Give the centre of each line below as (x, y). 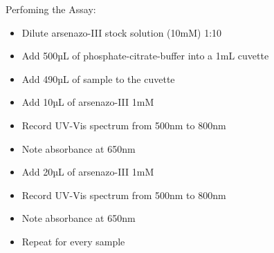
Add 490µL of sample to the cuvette (98, 78)
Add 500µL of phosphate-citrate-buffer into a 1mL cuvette (145, 56)
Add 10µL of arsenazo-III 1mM (88, 102)
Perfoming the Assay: (51, 9)
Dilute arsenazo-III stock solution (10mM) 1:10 (122, 32)
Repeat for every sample (73, 241)
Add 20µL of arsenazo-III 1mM (88, 172)
